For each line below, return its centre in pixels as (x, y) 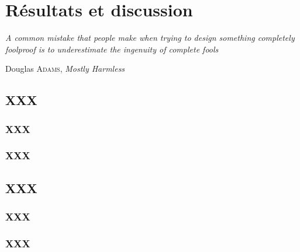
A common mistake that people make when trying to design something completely (150, 38)
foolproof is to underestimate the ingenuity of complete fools (112, 49)
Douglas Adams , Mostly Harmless (65, 69)
